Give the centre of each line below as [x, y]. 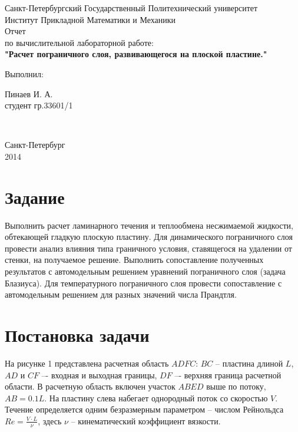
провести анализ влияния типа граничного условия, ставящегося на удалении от [148, 248]
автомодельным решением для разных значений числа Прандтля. [121, 294]
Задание [35, 197]
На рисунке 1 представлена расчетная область [87, 363]
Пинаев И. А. [29, 93]
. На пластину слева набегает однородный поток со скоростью [156, 398]
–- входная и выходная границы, [99, 375]
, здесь [50, 421]
